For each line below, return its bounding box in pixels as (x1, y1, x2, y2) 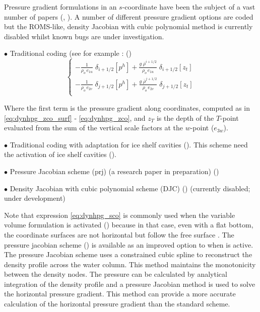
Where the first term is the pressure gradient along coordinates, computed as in (4, 102, 250, 113)
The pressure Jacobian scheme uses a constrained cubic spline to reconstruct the (4, 249, 252, 260)
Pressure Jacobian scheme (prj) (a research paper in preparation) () (10, 166, 219, 176)
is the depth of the (156, 112, 214, 123)
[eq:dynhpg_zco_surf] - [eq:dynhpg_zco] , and (4, 112, 146, 123)
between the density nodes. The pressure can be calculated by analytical (4, 269, 227, 279)
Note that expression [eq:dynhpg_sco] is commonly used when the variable (4, 209, 235, 220)
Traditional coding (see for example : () (10, 48, 132, 58)
